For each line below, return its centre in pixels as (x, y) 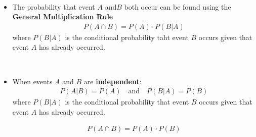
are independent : (113, 81)
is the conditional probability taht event (127, 37)
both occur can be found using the (178, 6)
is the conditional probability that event (127, 102)
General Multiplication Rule (63, 16)
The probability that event (54, 6)
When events (32, 81)
